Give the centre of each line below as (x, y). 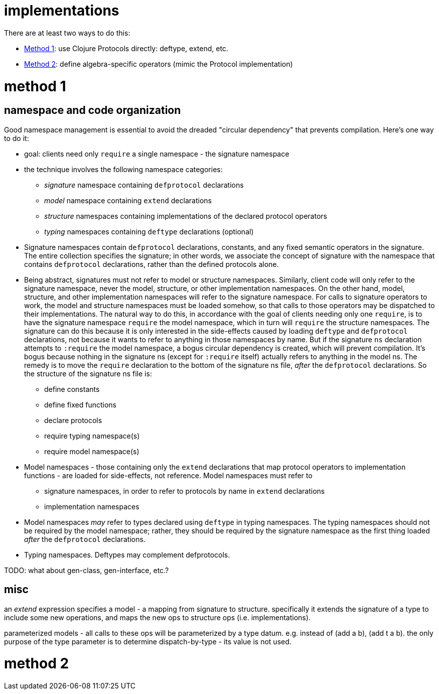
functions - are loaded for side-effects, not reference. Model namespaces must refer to (168, 475)
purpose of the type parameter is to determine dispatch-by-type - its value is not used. (148, 641)
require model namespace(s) (92, 451)
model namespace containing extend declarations (128, 200)
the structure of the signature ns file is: (88, 373)
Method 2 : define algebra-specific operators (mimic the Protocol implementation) (159, 64)
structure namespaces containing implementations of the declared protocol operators (186, 216)
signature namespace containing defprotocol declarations (144, 185)
